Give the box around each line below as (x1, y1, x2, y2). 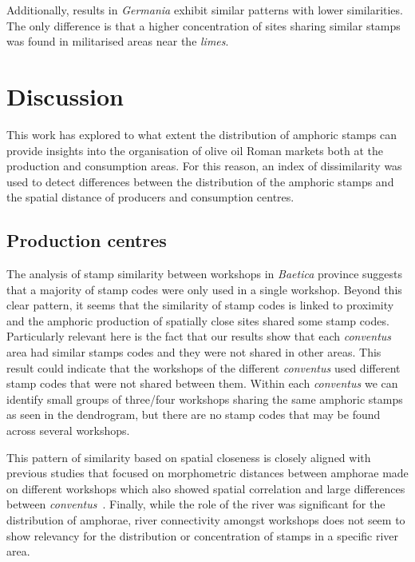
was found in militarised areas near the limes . (6, 33, 229, 50)
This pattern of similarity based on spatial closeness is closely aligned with (6, 448, 371, 465)
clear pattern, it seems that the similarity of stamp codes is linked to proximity (6, 297, 394, 313)
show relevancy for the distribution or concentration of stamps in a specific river (6, 527, 399, 544)
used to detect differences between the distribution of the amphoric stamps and (6, 173, 394, 189)
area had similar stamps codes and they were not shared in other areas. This (6, 344, 381, 361)
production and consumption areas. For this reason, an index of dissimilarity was (6, 157, 402, 174)
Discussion (6, 79, 124, 112)
